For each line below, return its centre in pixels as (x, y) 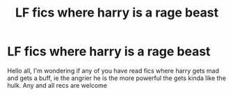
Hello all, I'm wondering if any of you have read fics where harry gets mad (113, 70)
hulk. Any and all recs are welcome (57, 85)
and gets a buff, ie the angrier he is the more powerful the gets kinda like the (116, 78)
